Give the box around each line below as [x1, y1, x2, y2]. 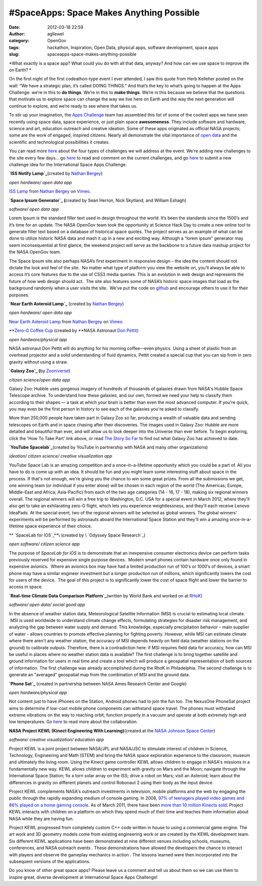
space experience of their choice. [25, 523, 92, 529]
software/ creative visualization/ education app [9, 737, 104, 742]
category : [9, 38, 30, 44]
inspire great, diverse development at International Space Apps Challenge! [9, 874, 158, 880]
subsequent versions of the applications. [9, 858, 91, 864]
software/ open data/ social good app [9, 602, 85, 607]
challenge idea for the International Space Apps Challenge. [9, 162, 127, 167]
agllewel [47, 31, 64, 36]
